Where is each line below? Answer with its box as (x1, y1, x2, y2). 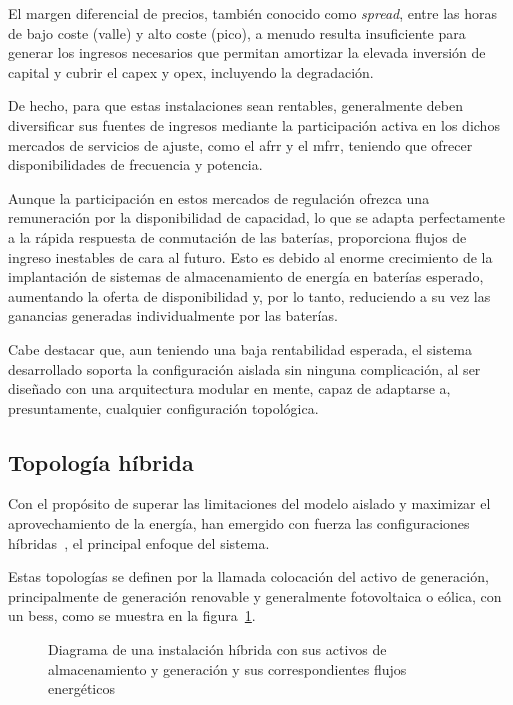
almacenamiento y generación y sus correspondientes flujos (48, 658, 407, 679)
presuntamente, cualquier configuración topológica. (8, 397, 319, 418)
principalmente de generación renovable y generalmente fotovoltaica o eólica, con (8, 585, 502, 606)
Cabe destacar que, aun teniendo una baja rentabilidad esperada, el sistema (8, 338, 473, 359)
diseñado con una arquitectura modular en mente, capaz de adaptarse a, (8, 378, 451, 399)
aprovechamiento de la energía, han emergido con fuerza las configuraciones (8, 513, 470, 534)
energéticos (48, 678, 115, 699)
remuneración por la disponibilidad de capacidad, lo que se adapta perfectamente (8, 207, 505, 228)
